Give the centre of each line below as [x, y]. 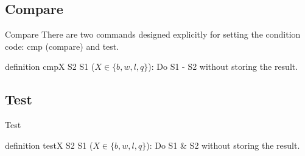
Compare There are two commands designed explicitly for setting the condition [153, 34]
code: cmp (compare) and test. [62, 46]
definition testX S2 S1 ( [49, 145]
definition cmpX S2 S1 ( [50, 66]
